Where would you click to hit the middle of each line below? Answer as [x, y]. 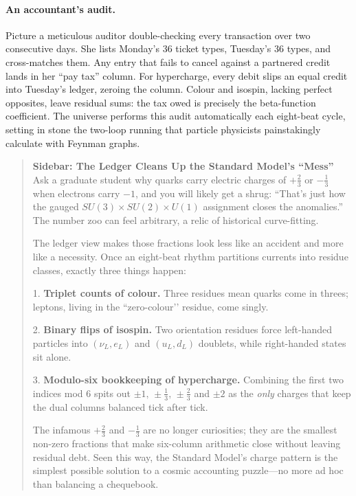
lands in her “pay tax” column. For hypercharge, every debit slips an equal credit [177, 75]
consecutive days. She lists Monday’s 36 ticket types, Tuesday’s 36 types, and [168, 48]
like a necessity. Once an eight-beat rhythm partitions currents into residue [190, 256]
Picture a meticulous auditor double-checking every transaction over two [158, 35]
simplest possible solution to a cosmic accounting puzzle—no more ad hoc [188, 470]
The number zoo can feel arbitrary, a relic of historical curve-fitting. [176, 219]
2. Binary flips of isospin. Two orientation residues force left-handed [182, 329]
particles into [60, 342]
